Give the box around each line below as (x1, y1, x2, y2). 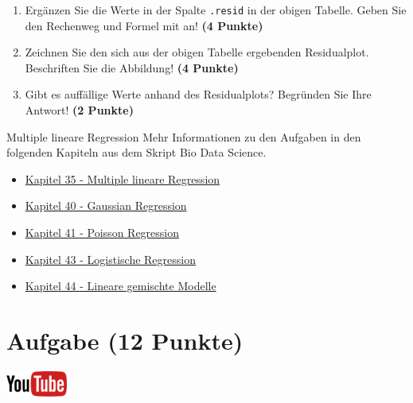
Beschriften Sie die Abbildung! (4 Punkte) (25, 59, 239, 76)
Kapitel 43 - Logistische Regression (25, 250, 196, 267)
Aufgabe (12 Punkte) (6, 324, 244, 356)
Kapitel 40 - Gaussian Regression (25, 197, 187, 214)
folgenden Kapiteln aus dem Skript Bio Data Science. (6, 144, 267, 161)
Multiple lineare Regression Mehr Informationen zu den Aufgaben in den (6, 128, 361, 145)
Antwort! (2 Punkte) (25, 102, 134, 118)
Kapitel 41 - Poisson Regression (25, 224, 180, 240)
